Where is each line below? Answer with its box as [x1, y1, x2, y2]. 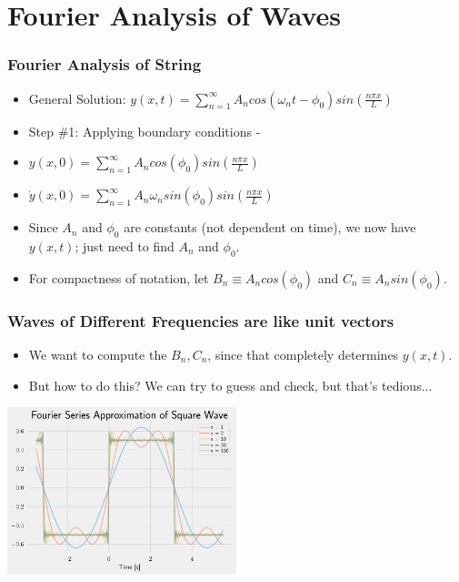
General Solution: [28, 88, 126, 107]
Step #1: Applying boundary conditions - [28, 121, 261, 140]
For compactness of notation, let [28, 268, 209, 287]
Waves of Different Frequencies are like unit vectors [7, 309, 394, 332]
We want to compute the [28, 345, 167, 363]
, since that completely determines [207, 345, 399, 363]
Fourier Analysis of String [7, 53, 202, 76]
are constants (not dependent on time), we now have [124, 218, 416, 237]
